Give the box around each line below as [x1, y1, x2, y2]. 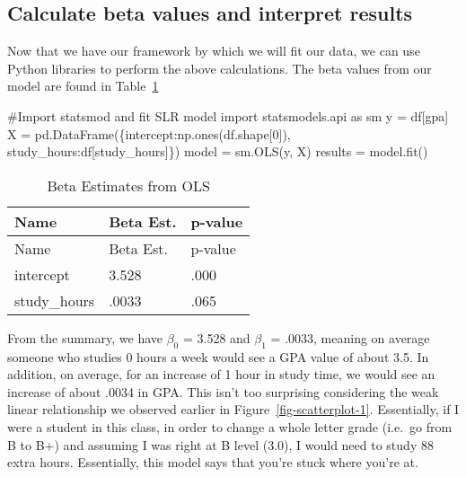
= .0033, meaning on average [270, 328, 430, 347]
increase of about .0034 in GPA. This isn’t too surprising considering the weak [7, 382, 439, 401]
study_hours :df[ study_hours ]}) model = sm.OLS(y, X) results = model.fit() [7, 142, 428, 161]
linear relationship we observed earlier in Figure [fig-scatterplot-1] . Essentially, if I [7, 400, 460, 419]
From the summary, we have [7, 328, 163, 347]
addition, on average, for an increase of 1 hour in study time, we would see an [7, 365, 435, 384]
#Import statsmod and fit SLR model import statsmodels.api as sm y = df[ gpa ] [7, 106, 449, 125]
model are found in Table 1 [7, 76, 159, 95]
